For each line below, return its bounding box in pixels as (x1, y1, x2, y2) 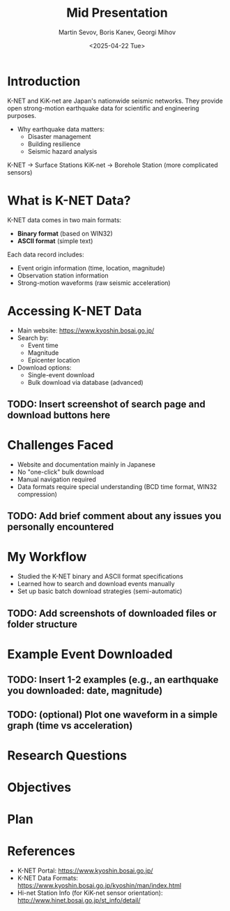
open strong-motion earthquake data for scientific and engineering (7, 103, 200, 112)
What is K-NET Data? (7, 192, 131, 208)
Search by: (17, 333, 49, 342)
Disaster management (27, 132, 91, 140)
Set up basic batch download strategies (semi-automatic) (17, 587, 183, 595)
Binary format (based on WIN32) (17, 229, 113, 238)
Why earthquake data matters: (17, 124, 105, 133)
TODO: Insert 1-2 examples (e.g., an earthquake (7, 674, 219, 686)
